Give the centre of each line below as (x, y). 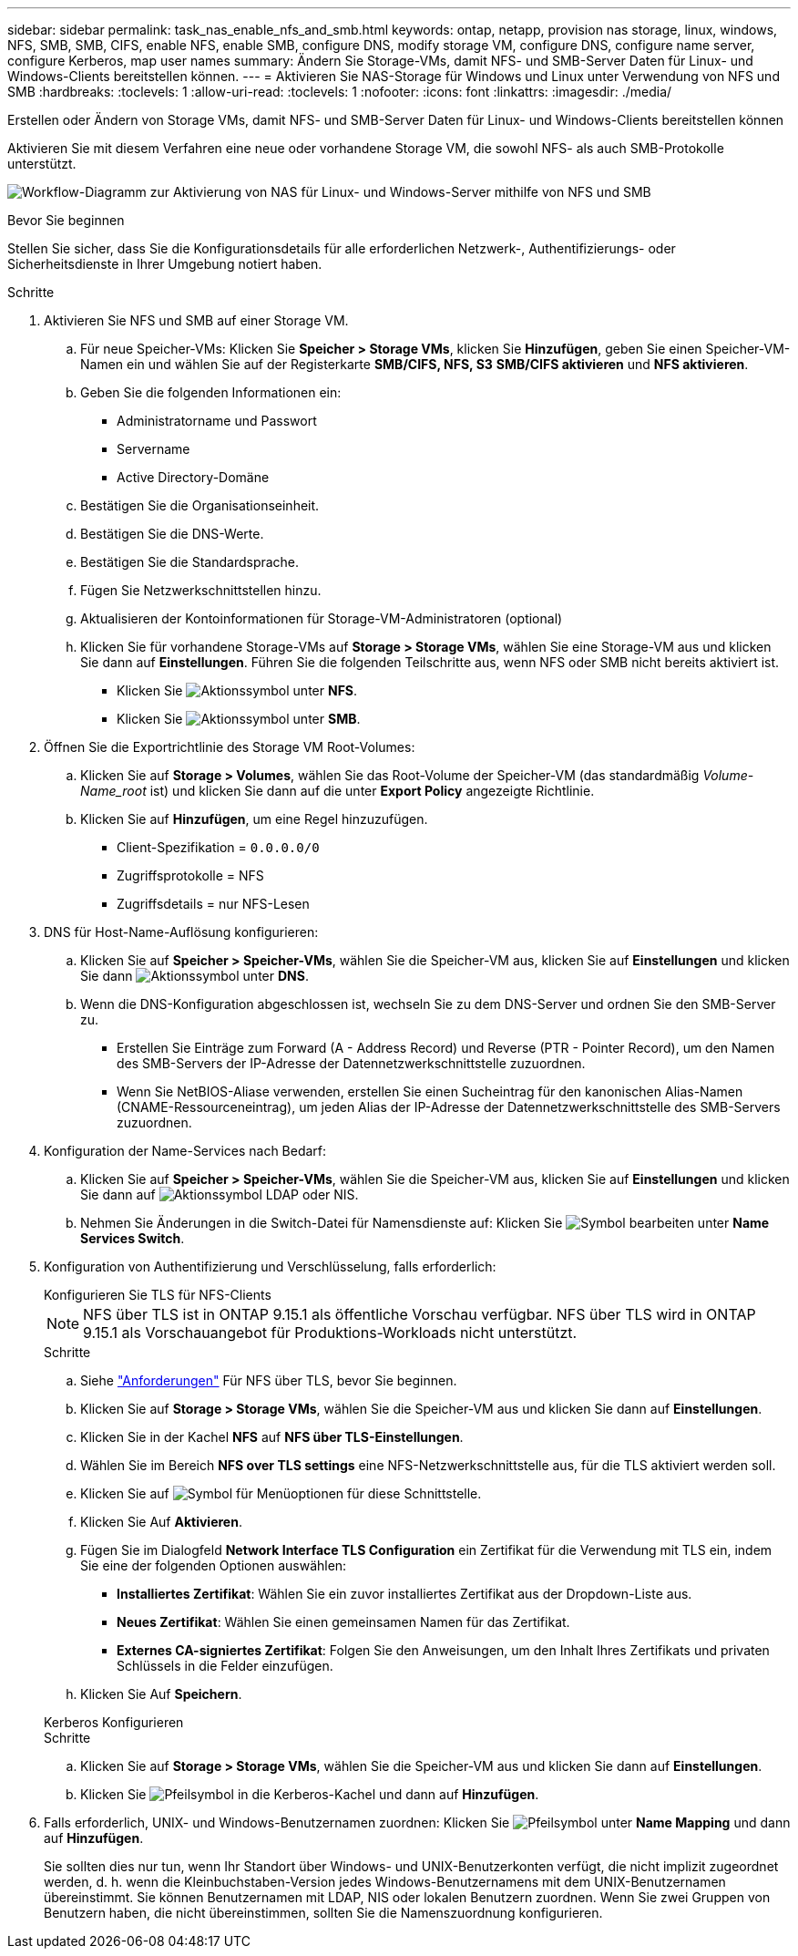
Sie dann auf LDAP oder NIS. (220, 1194)
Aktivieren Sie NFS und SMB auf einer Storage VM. (196, 320)
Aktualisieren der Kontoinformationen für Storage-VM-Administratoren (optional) (322, 618)
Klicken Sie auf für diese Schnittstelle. (281, 1493)
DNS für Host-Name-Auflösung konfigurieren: (181, 932)
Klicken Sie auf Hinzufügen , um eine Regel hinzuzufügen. (254, 819)
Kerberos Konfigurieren (114, 1722)
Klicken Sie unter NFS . (237, 690)
